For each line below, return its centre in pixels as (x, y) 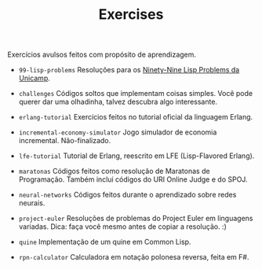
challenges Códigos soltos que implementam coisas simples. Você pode (135, 94)
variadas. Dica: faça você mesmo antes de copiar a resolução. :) (122, 227)
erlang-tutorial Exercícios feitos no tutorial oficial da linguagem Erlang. (136, 117)
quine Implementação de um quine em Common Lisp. (105, 242)
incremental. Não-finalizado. (65, 141)
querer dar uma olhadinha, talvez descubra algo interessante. (118, 102)
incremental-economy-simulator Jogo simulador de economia (118, 132)
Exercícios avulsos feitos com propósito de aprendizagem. (102, 55)
